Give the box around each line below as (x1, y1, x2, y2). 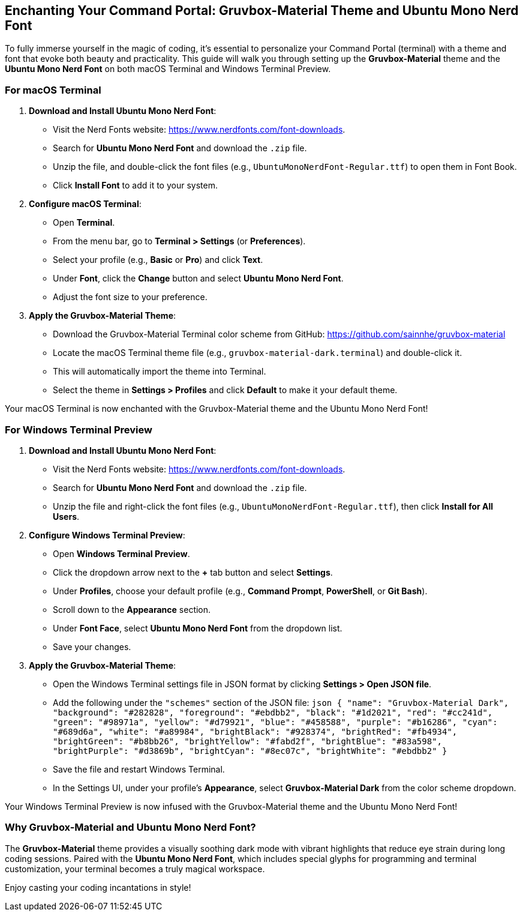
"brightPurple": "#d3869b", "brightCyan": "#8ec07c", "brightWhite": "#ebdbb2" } (53, 746, 447, 756)
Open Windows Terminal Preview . (53, 548, 190, 559)
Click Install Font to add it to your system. (53, 180, 218, 191)
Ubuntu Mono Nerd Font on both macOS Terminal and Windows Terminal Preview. (5, 64, 331, 74)
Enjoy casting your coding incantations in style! (5, 882, 191, 893)
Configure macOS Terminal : (29, 199, 142, 209)
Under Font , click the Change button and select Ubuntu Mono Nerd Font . (53, 273, 344, 284)
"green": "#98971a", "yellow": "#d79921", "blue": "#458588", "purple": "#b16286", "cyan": (53, 717, 498, 727)
